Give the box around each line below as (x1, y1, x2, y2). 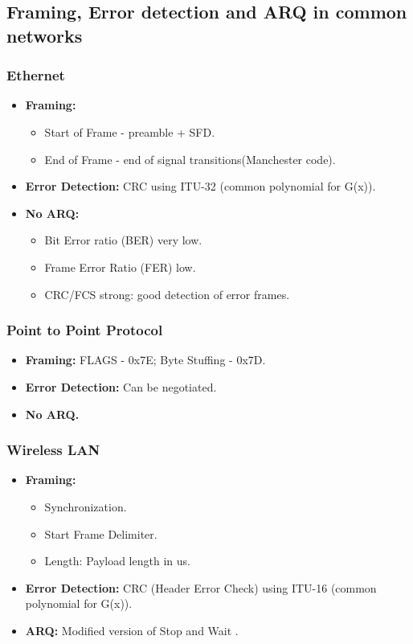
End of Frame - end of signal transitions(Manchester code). (44, 150, 336, 167)
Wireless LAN (6, 440, 100, 460)
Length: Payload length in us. (44, 552, 190, 569)
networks (6, 23, 83, 47)
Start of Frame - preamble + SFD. (44, 123, 215, 140)
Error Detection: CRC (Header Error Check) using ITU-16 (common (25, 579, 377, 596)
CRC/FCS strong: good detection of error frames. (44, 285, 290, 302)
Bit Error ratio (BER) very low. (44, 232, 202, 248)
